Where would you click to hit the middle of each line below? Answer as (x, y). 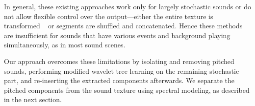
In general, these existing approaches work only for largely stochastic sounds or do (127, 6)
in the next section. (33, 99)
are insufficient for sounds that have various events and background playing (117, 35)
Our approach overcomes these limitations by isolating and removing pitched (119, 61)
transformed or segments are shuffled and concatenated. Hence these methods (123, 26)
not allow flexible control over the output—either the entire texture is (109, 16)
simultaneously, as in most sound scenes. (65, 45)
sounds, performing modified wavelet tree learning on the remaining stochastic (122, 71)
